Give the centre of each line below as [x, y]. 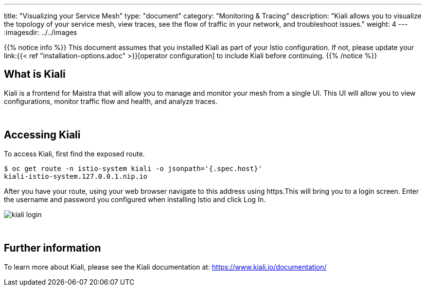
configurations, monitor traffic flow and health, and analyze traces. [111, 101]
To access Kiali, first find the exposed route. [74, 154]
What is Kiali [35, 74]
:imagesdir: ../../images [41, 32]
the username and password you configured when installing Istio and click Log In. [135, 199]
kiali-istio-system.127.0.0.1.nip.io [76, 176]
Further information [53, 248]
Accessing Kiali [42, 135]
